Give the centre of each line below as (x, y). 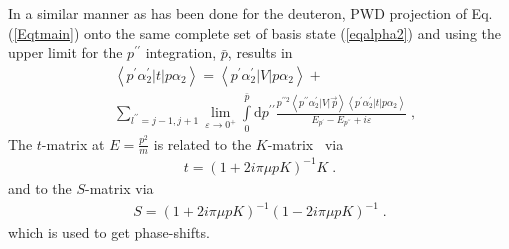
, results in (260, 52)
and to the (40, 187)
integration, (181, 52)
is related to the (202, 143)
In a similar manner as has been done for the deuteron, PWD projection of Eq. (250, 13)
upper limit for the (65, 52)
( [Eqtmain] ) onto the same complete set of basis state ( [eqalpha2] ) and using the (254, 32)
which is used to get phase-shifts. (109, 232)
